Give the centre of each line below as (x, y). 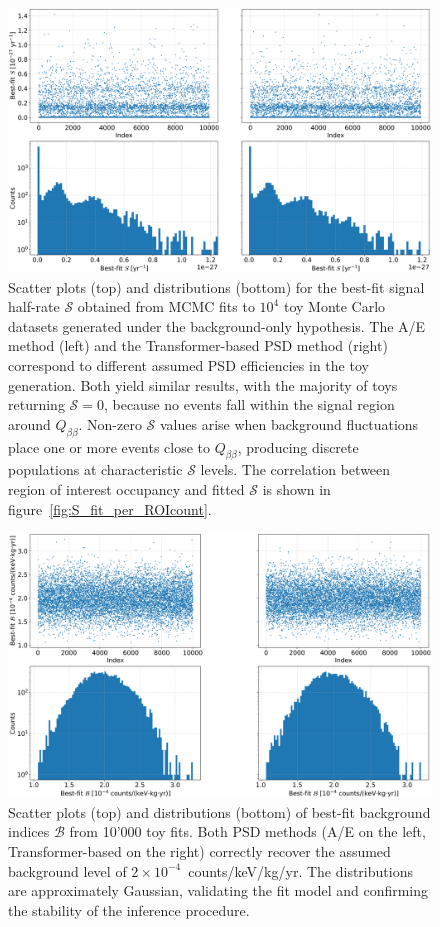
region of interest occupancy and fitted (126, 488)
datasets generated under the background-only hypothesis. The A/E (217, 325)
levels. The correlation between (295, 469)
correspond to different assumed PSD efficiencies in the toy (188, 364)
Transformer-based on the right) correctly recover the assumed (199, 850)
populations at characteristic (95, 469)
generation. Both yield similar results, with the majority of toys (203, 384)
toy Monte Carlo (334, 306)
